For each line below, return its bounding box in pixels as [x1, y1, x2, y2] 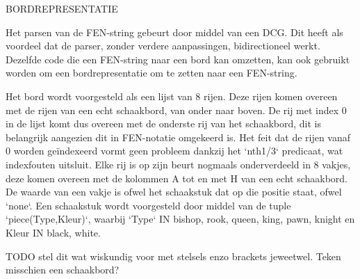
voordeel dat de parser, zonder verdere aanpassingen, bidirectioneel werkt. [6, 38, 320, 53]
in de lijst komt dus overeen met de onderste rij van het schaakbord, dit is [6, 116, 321, 131]
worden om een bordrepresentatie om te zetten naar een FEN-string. [6, 65, 297, 80]
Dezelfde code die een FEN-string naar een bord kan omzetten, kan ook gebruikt [6, 51, 350, 66]
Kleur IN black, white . [6, 225, 101, 239]
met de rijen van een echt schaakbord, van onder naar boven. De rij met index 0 [6, 102, 347, 117]
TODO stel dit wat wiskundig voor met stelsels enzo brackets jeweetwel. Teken [6, 248, 341, 263]
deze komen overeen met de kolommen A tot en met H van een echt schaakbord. [6, 170, 347, 185]
